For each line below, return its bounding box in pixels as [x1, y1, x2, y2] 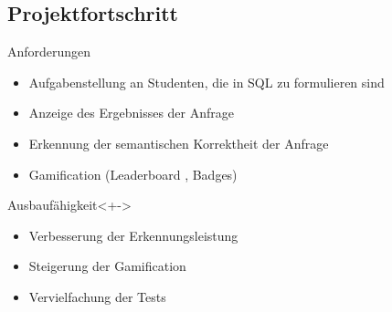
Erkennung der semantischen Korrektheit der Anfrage [28, 133, 329, 152]
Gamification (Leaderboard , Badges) [28, 164, 238, 183]
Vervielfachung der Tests [28, 286, 166, 306]
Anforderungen [7, 42, 91, 61]
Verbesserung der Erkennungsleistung [28, 225, 238, 244]
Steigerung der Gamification [28, 256, 186, 276]
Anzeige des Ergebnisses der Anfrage [28, 103, 235, 122]
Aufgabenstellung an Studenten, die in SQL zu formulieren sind [28, 72, 385, 91]
